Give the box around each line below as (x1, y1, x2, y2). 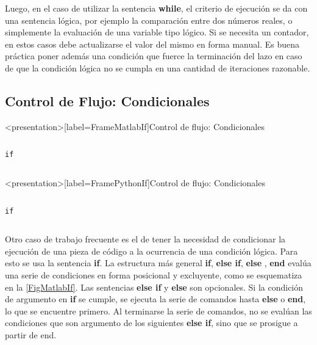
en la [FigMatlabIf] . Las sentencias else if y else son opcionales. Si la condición (5, 280, 304, 293)
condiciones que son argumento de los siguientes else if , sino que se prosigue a (5, 316, 298, 329)
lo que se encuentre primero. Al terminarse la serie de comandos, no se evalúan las (5, 304, 312, 317)
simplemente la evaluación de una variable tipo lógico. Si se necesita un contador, (5, 26, 309, 38)
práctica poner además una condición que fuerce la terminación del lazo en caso (5, 49, 302, 62)
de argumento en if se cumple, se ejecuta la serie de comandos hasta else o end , (5, 292, 306, 305)
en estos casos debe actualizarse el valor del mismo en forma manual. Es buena (5, 37, 299, 50)
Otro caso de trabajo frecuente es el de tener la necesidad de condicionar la (5, 233, 286, 245)
